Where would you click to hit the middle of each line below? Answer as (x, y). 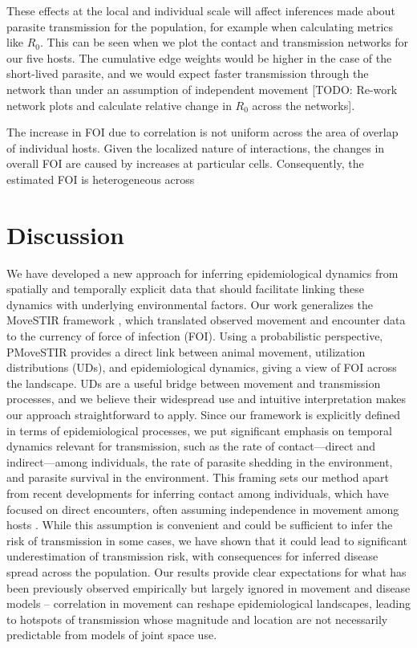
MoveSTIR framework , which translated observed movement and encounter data (206, 320)
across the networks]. (304, 105)
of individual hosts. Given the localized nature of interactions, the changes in (196, 147)
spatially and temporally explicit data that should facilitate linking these (185, 289)
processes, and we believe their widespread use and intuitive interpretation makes (206, 399)
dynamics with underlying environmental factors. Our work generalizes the (190, 304)
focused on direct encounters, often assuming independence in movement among (203, 509)
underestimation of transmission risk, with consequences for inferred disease (192, 556)
